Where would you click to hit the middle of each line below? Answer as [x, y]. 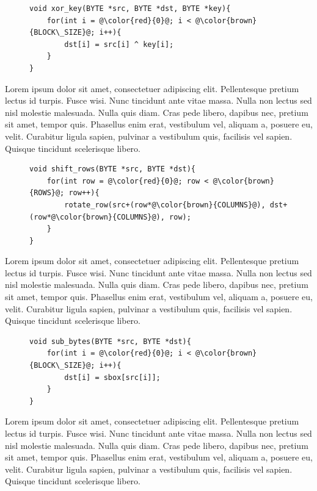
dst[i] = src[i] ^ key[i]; [119, 44]
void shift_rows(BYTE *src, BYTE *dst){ [113, 169]
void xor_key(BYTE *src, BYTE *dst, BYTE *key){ [130, 9]
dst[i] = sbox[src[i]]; [112, 377]
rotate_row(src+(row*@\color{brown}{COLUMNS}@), [165, 205]
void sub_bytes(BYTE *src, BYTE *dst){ [110, 341]
